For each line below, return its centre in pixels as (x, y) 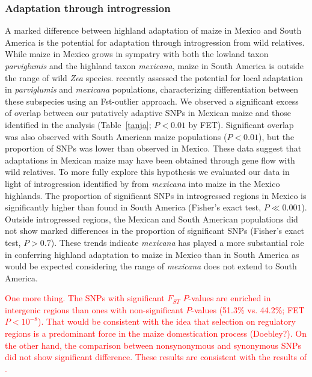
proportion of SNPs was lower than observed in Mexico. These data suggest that (153, 148)
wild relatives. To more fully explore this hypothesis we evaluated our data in (147, 172)
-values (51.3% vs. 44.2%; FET (248, 309)
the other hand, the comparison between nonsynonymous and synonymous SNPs (153, 345)
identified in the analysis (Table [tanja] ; (78, 124)
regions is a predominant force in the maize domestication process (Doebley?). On (156, 333)
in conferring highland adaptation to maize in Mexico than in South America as (152, 254)
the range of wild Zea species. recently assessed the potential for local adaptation (154, 77)
